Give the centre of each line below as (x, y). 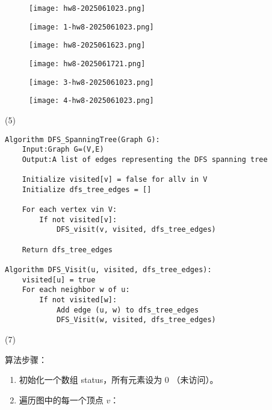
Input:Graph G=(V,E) (63, 150)
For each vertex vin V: (70, 210)
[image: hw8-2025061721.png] (87, 64)
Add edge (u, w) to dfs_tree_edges (128, 310)
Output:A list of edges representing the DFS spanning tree (145, 159)
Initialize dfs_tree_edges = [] (87, 189)
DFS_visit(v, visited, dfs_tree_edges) (136, 230)
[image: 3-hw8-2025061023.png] (91, 82)
